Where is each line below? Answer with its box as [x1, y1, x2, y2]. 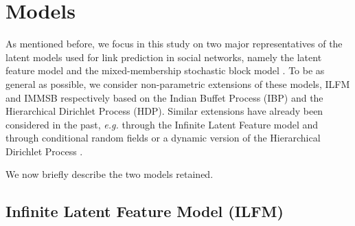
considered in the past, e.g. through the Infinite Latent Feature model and [5, 117, 319, 131]
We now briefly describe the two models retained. [5, 167, 214, 181]
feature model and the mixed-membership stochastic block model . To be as [5, 63, 325, 78]
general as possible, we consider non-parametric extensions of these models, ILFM [5, 76, 350, 91]
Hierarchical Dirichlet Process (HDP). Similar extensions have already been [5, 104, 323, 118]
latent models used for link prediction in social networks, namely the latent [5, 49, 322, 64]
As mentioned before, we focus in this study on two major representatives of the [5, 36, 343, 51]
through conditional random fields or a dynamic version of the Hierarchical [5, 131, 321, 145]
